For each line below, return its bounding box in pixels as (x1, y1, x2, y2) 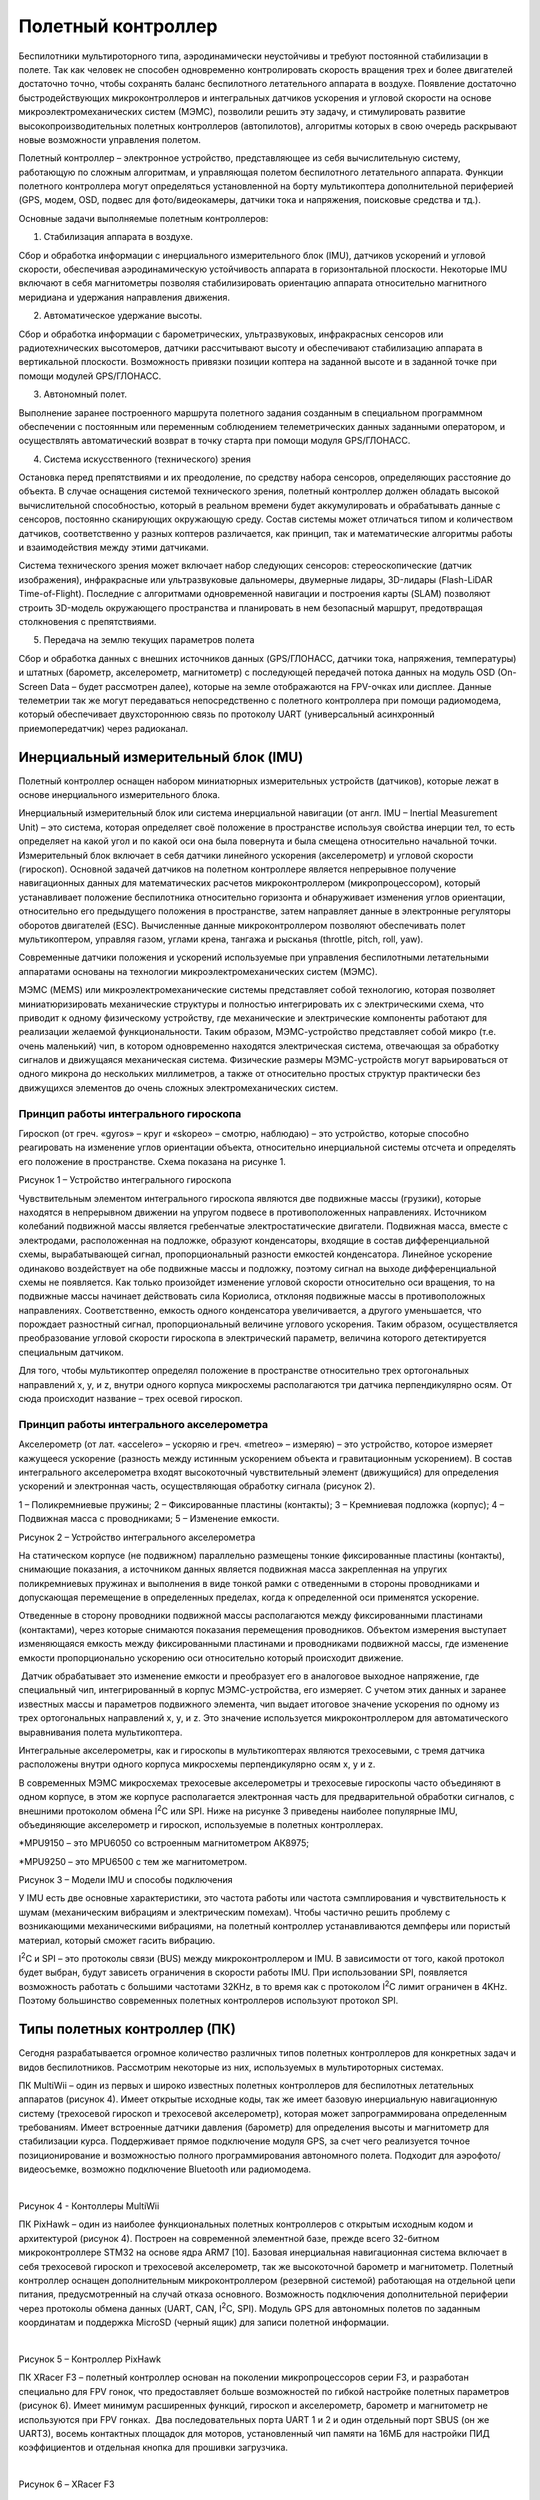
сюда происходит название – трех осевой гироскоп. (18, 1393, 244, 1405)
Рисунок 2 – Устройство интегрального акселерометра (18, 1531, 256, 1543)
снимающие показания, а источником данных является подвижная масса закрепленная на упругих (18, 1563, 448, 1575)
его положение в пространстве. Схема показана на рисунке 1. (18, 1155, 287, 1167)
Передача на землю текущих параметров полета (43, 634, 255, 646)
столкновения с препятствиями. (18, 616, 157, 627)
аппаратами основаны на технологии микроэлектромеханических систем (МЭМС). (18, 965, 379, 977)
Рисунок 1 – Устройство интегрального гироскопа (18, 1174, 232, 1186)
